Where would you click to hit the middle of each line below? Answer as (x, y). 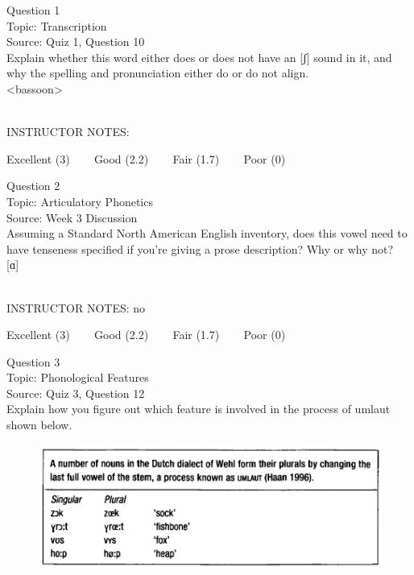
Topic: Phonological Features (78, 377)
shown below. (39, 425)
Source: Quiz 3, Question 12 (76, 393)
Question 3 (33, 361)
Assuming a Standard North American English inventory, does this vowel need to (207, 233)
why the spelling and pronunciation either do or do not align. (158, 73)
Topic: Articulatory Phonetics (80, 201)
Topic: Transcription (57, 25)
